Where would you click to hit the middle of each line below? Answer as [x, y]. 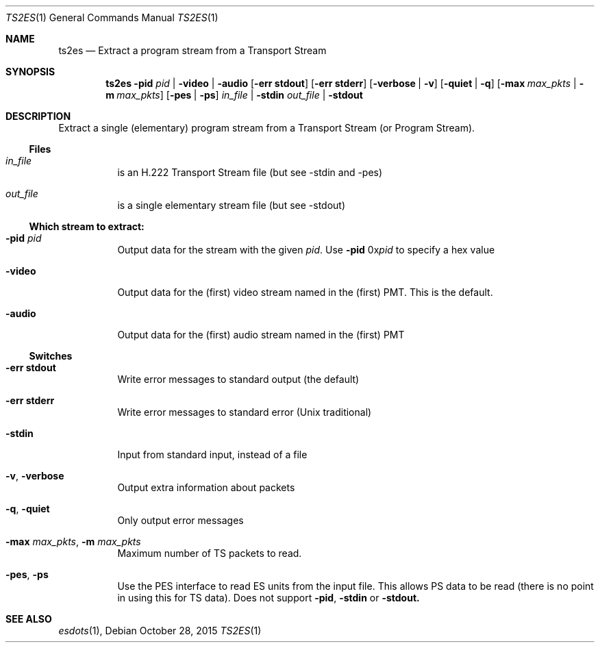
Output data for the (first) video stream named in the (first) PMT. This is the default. [305, 292]
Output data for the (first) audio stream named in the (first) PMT [261, 335]
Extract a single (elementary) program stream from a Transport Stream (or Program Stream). [267, 128]
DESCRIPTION [38, 116]
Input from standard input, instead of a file [212, 454]
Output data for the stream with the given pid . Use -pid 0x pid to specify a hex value [306, 250]
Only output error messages [180, 520]
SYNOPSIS [30, 72]
